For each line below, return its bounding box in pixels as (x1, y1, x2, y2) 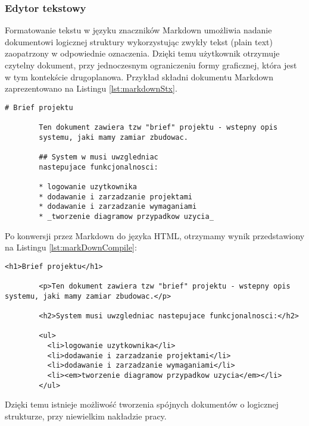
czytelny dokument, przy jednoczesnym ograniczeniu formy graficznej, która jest (5, 59, 297, 71)
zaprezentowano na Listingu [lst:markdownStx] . (5, 82, 177, 95)
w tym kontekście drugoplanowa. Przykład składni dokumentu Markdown (5, 70, 273, 83)
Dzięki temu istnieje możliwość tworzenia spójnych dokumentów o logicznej (5, 398, 279, 411)
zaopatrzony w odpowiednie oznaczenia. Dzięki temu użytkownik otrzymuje (5, 47, 280, 59)
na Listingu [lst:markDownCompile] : (5, 241, 137, 253)
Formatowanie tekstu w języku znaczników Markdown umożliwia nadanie (5, 24, 272, 36)
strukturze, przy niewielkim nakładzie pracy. (5, 409, 167, 422)
